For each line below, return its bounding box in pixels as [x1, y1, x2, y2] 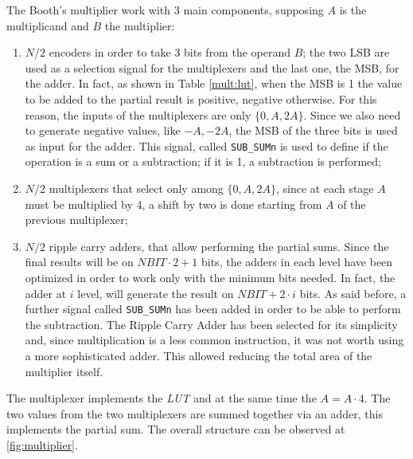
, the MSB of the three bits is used [228, 122, 398, 139]
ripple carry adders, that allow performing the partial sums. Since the [49, 237, 389, 254]
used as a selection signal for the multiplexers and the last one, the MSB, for [25, 59, 399, 76]
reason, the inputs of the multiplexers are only [25, 106, 251, 123]
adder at [25, 284, 67, 301]
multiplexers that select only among [49, 180, 224, 196]
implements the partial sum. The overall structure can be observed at [6, 421, 345, 437]
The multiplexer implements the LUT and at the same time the [6, 390, 317, 406]
